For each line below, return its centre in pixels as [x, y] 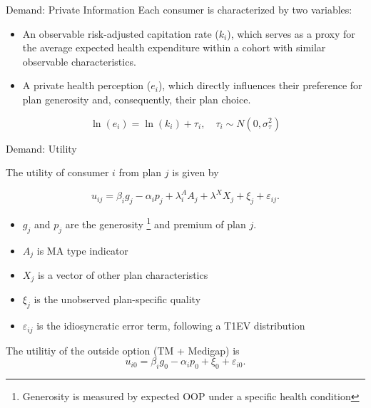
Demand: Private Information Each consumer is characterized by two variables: [179, 9]
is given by [195, 172]
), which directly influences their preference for [260, 85]
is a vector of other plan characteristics [123, 274]
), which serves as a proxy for [291, 33]
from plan [140, 172]
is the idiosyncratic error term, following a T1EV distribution [171, 326]
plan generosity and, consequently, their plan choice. [137, 99]
